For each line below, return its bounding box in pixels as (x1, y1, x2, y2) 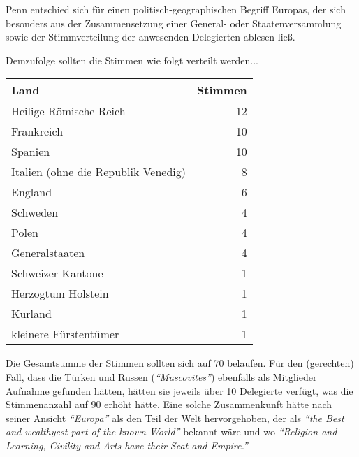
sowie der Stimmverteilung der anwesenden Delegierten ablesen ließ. (6, 29, 295, 44)
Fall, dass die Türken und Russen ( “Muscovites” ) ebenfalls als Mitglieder (6, 369, 317, 384)
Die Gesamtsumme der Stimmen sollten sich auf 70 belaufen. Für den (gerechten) (6, 356, 354, 370)
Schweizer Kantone (11, 265, 103, 282)
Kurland (11, 305, 52, 322)
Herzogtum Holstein (11, 285, 109, 302)
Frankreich (11, 123, 64, 140)
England (11, 184, 52, 201)
